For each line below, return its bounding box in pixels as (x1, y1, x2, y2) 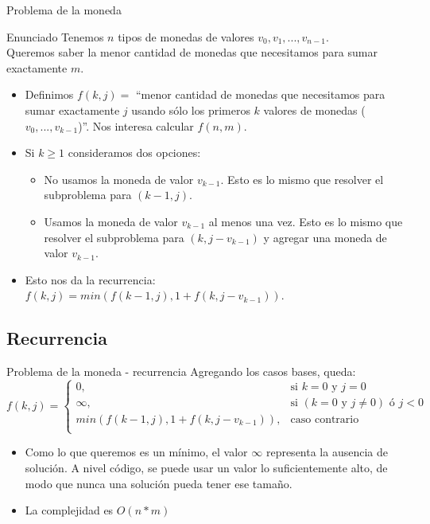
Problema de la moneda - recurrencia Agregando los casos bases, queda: (6, 363, 356, 380)
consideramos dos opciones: (68, 144, 201, 161)
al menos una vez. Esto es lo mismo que (208, 213, 403, 229)
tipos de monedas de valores (118, 28, 254, 45)
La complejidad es (25, 502, 114, 518)
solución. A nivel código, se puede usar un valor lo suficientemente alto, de (25, 459, 388, 475)
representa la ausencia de (265, 444, 388, 460)
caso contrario (290, 414, 359, 426)
